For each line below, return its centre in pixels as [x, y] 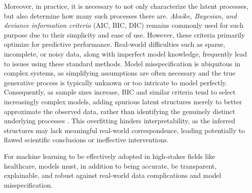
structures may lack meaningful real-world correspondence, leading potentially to [125, 130]
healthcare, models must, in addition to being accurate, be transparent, [110, 165]
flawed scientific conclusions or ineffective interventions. [86, 140]
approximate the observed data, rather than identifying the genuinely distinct [120, 111]
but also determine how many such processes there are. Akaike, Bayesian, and [120, 15]
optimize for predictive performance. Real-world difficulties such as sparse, [115, 44]
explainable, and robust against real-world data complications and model [113, 175]
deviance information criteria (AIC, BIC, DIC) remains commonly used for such [124, 25]
